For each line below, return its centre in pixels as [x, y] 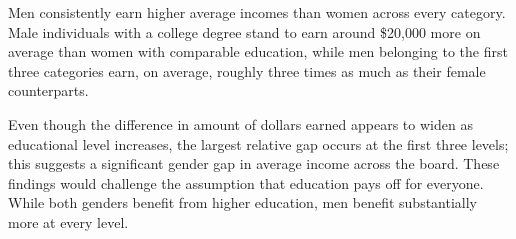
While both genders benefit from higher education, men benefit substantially [243, 202]
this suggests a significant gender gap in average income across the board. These [254, 163]
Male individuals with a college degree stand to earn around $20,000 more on [244, 31]
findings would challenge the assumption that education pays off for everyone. [246, 182]
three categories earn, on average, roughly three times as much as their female [247, 70]
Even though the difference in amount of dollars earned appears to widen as [240, 123]
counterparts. [48, 90]
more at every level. [68, 221]
